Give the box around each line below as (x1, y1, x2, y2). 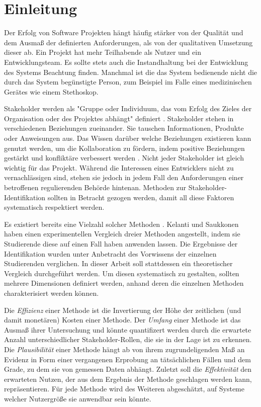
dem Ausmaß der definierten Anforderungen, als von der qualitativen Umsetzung (4, 37, 253, 47)
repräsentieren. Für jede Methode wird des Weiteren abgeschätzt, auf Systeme (4, 383, 244, 394)
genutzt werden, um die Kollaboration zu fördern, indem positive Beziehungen (4, 142, 245, 153)
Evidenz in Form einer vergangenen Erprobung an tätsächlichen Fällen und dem (4, 354, 251, 364)
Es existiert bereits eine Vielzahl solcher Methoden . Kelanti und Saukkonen (4, 218, 239, 229)
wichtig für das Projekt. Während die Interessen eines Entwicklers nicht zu (4, 162, 234, 173)
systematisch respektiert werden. (4, 202, 105, 212)
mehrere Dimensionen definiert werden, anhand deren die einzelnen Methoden (4, 278, 244, 288)
